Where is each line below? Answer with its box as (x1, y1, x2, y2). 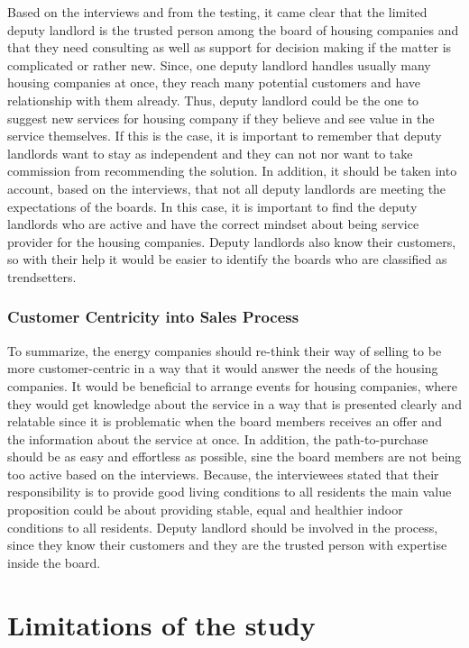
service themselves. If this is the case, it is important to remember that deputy (7, 126, 442, 145)
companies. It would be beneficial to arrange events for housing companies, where (7, 376, 457, 395)
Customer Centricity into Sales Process (7, 306, 299, 328)
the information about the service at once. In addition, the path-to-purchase (7, 429, 428, 448)
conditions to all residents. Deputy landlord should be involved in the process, (7, 517, 438, 536)
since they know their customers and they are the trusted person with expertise (7, 535, 447, 554)
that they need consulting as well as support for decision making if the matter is (7, 38, 452, 57)
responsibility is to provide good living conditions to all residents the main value (7, 482, 452, 501)
